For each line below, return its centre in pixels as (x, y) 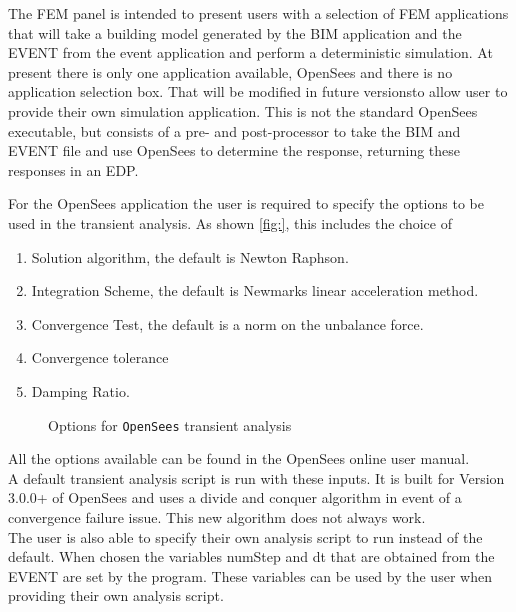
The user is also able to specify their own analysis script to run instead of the (245, 536)
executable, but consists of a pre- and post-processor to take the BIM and (234, 130)
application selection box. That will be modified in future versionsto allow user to (258, 91)
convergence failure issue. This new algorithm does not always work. (217, 516)
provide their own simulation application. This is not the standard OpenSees (243, 110)
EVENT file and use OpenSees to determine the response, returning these (234, 150)
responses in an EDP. (73, 169)
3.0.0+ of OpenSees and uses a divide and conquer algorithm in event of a (235, 497)
